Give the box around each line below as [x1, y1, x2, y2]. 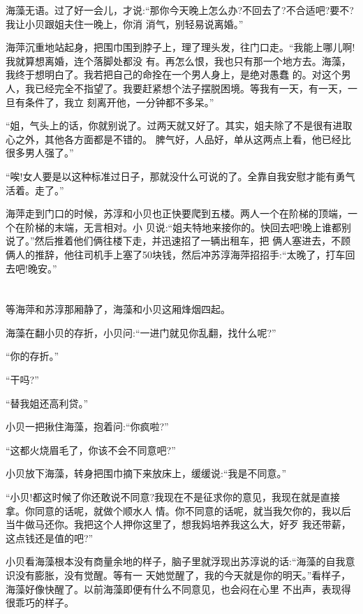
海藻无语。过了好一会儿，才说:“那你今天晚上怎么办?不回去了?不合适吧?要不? [6, 3, 354, 17]
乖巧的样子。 [15, 595, 74, 610]
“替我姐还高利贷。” [6, 395, 89, 410]
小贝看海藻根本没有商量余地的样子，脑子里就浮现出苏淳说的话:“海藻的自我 [6, 554, 346, 569]
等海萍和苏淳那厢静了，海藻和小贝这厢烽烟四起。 [6, 302, 230, 316]
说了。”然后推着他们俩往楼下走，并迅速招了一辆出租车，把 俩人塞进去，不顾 [6, 233, 351, 248]
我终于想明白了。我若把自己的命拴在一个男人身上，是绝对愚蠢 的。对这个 [6, 67, 341, 82]
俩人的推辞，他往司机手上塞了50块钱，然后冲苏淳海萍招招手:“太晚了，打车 [6, 247, 346, 261]
